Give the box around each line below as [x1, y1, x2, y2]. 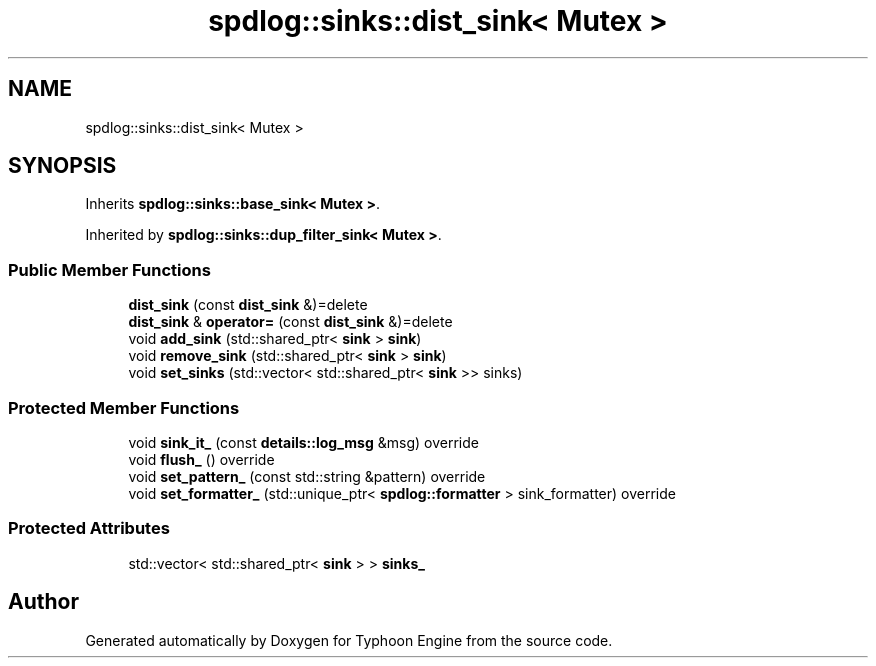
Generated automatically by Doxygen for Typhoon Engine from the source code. [85, 631, 613, 649]
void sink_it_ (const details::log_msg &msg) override [128, 433, 479, 451]
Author [8, 589, 79, 615]
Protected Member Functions [8, 397, 240, 418]
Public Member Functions [8, 259, 211, 280]
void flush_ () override [128, 450, 275, 468]
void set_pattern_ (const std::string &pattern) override [128, 467, 486, 485]
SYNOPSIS [8, 153, 117, 179]
